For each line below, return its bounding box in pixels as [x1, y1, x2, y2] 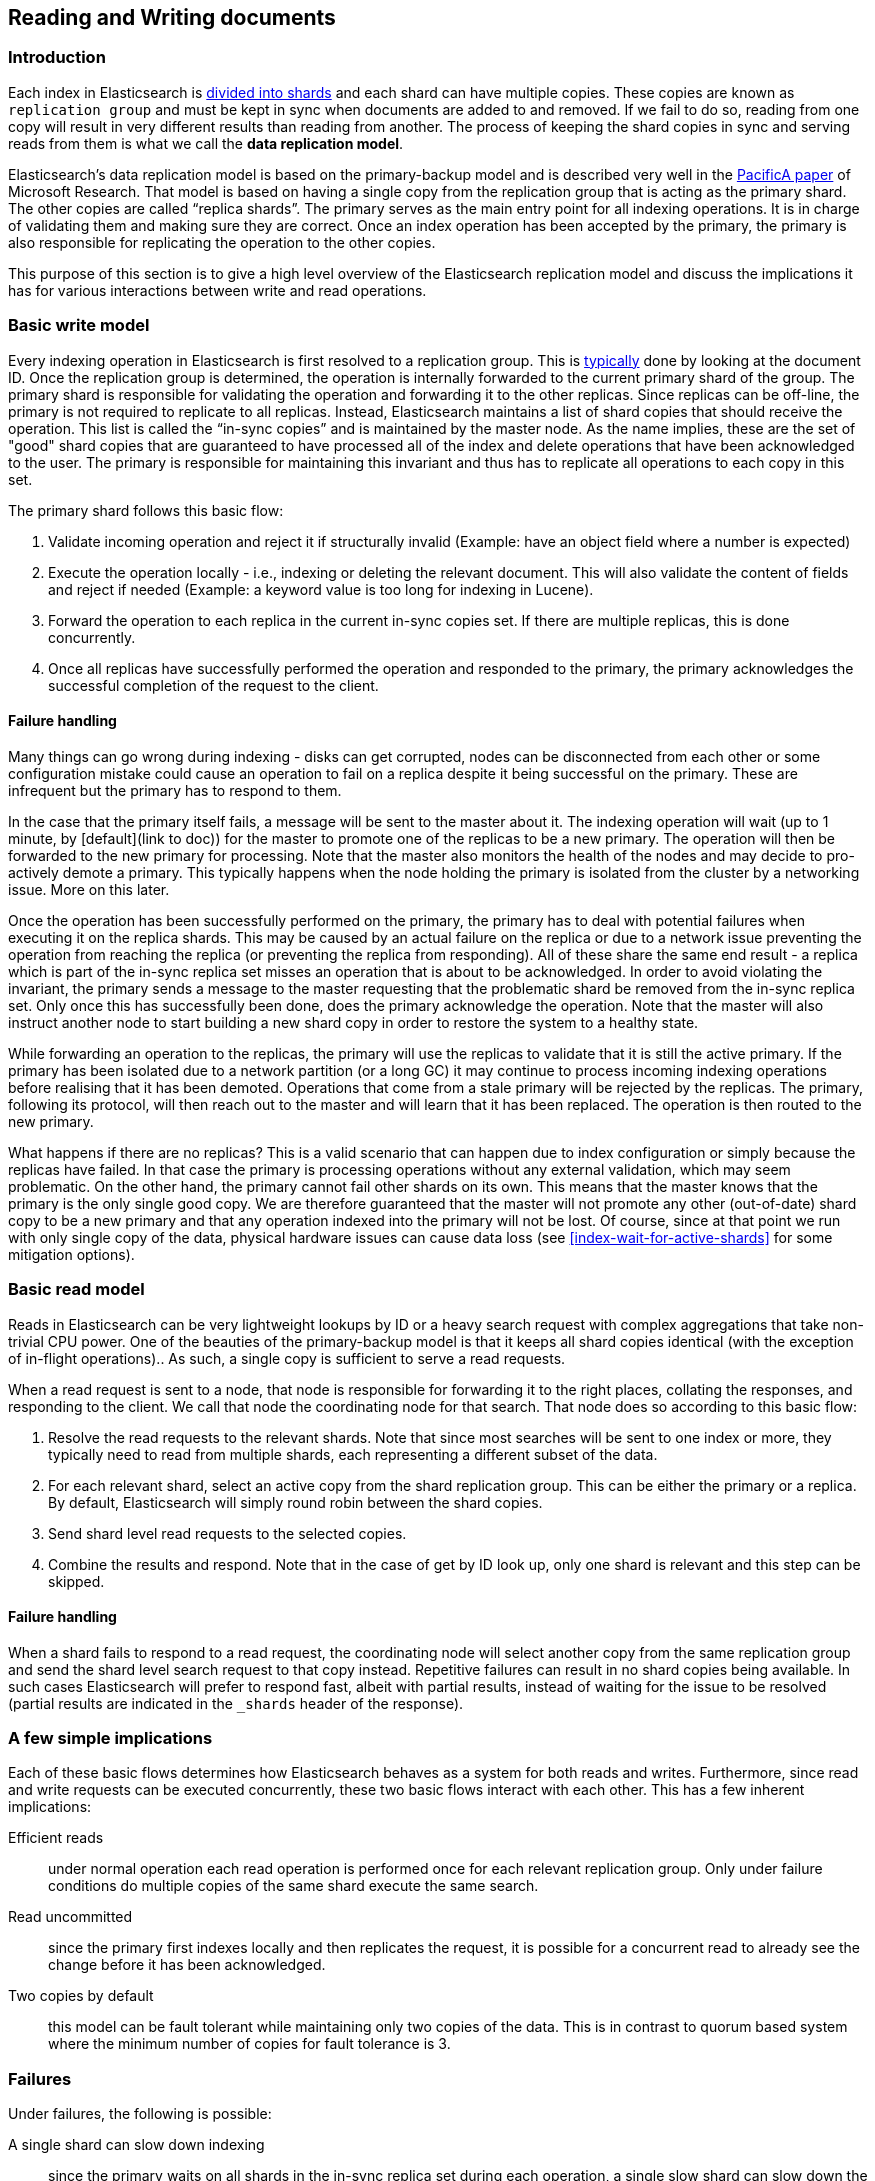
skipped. [48, 1572, 105, 1590]
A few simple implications [8, 1728, 213, 1749]
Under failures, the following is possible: [8, 2105, 272, 2123]
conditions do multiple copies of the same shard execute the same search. [48, 1877, 539, 1895]
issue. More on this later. [8, 880, 170, 898]
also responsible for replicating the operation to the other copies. [8, 233, 436, 251]
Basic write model [8, 315, 150, 336]
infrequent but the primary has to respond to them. [8, 781, 342, 799]
